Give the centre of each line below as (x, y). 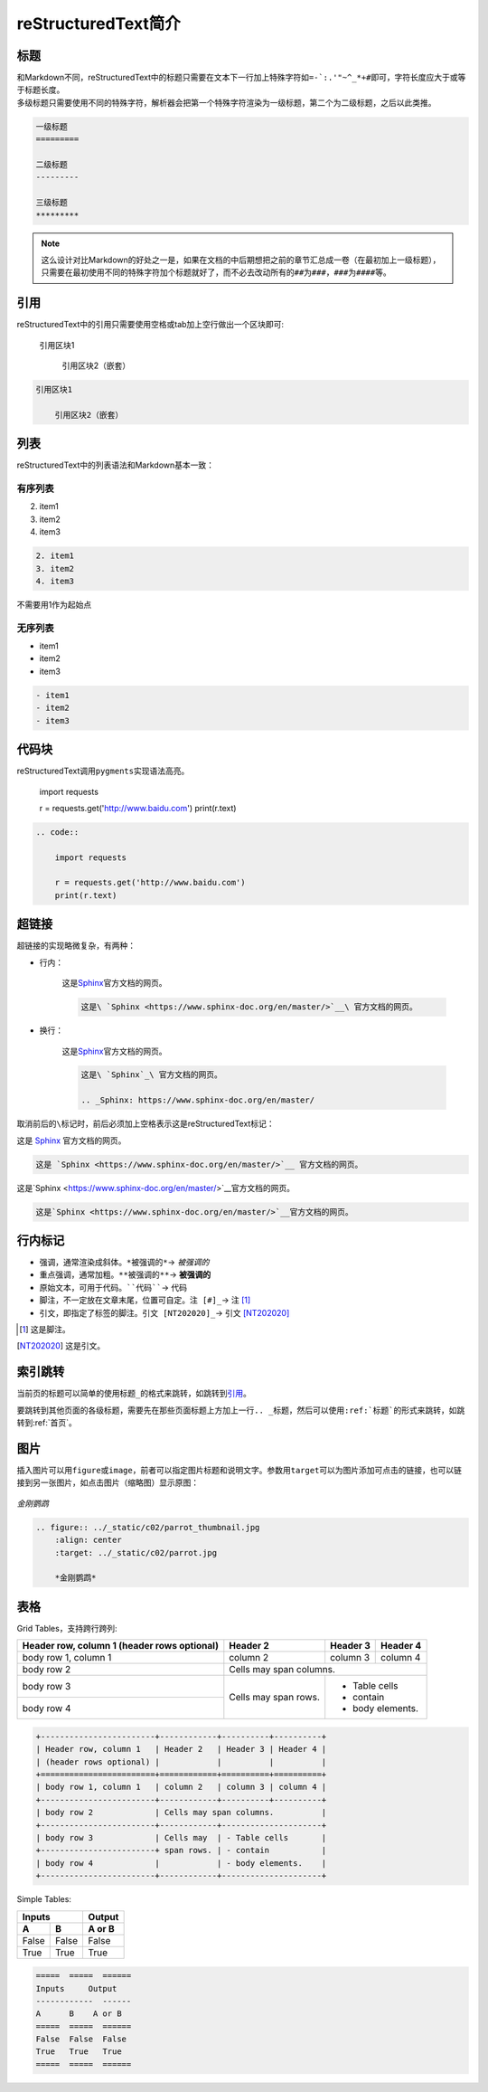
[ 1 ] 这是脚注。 (45, 1330)
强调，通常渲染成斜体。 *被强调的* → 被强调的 (124, 1263)
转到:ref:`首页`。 (47, 1423)
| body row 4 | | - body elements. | (181, 1863)
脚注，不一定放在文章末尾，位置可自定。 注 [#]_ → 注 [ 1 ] (145, 1300)
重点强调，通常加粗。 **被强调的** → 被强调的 (125, 1274)
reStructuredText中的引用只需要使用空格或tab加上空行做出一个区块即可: (150, 325)
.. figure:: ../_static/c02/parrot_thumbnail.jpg (148, 1527)
